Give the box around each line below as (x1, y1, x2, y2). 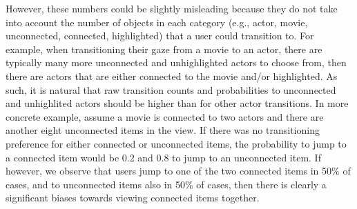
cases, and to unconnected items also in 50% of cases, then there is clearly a (6, 177, 327, 191)
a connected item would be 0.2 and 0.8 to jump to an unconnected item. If (6, 150, 321, 164)
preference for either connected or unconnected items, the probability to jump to (6, 136, 347, 150)
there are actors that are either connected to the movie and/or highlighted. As (6, 68, 338, 83)
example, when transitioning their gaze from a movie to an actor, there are (6, 41, 322, 56)
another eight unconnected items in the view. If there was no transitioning (6, 123, 320, 137)
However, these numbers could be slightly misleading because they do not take (6, 1, 338, 15)
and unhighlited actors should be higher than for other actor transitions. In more (6, 96, 349, 110)
